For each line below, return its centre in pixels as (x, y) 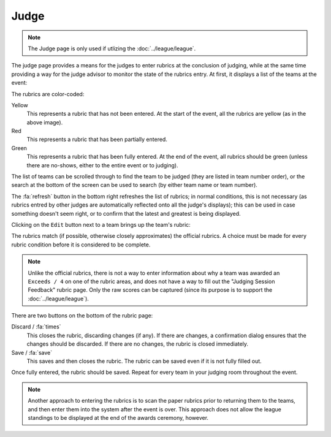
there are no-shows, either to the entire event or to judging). (102, 165)
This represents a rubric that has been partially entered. (97, 139)
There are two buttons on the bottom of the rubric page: (82, 316)
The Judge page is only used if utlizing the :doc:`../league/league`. (112, 48)
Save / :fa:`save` (32, 352)
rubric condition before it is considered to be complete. (81, 245)
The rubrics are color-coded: (48, 94)
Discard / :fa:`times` (36, 327)
